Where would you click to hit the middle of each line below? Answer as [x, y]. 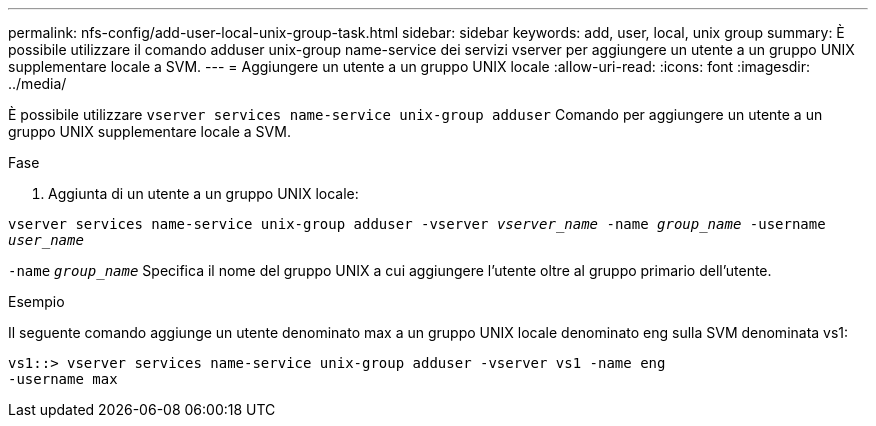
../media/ [37, 83]
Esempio [36, 301]
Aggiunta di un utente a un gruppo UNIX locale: [203, 193]
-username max [63, 379]
